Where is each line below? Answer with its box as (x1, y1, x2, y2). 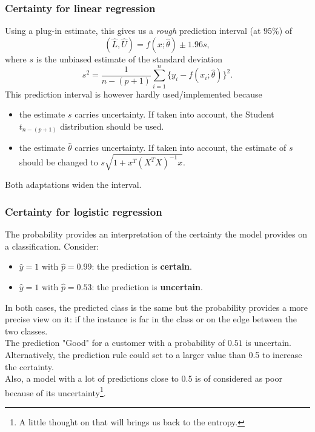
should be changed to (19, 156, 98, 168)
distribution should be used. (60, 119, 164, 132)
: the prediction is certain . (91, 260, 192, 273)
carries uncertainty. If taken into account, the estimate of (75, 141, 287, 154)
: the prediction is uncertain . (91, 280, 203, 293)
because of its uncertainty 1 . (5, 384, 106, 399)
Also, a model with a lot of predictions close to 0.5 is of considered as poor (5, 372, 282, 385)
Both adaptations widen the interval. (5, 178, 142, 191)
